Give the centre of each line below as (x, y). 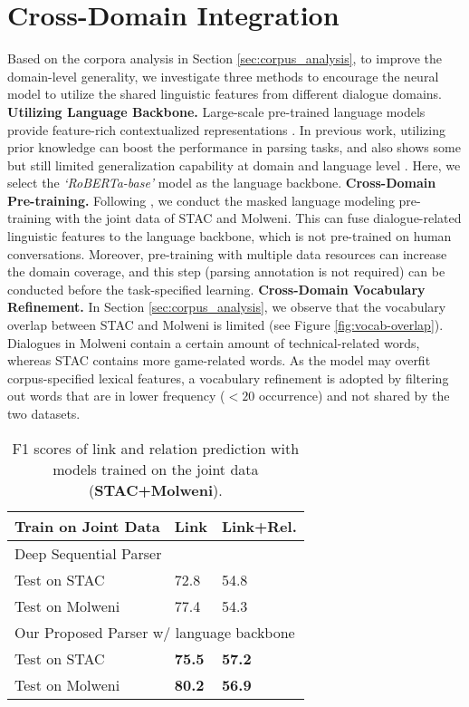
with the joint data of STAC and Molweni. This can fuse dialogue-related (258, 218)
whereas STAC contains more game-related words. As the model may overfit (219, 360)
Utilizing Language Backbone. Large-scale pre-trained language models (216, 111)
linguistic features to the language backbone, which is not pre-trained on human (230, 236)
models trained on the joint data (156, 469)
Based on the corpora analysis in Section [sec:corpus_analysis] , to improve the (225, 58)
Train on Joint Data (87, 526)
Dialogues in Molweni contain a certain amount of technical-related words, (214, 342)
